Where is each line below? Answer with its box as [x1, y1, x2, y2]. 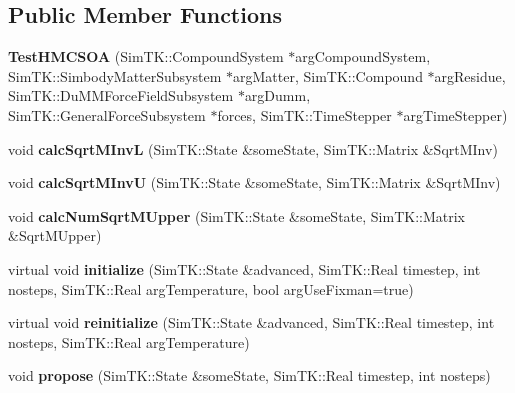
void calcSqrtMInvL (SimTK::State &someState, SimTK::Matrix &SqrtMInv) [8, 138, 498, 159]
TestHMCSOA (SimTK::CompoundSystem [8, 46, 284, 67]
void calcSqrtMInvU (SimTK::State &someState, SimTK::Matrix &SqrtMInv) [8, 172, 501, 193]
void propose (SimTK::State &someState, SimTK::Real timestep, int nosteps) [8, 365, 491, 386]
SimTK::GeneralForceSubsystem [8, 104, 206, 125]
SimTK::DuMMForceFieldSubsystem [8, 85, 234, 106]
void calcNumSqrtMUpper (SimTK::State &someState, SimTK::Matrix [8, 205, 465, 226]
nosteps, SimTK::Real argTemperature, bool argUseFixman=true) [8, 278, 414, 299]
